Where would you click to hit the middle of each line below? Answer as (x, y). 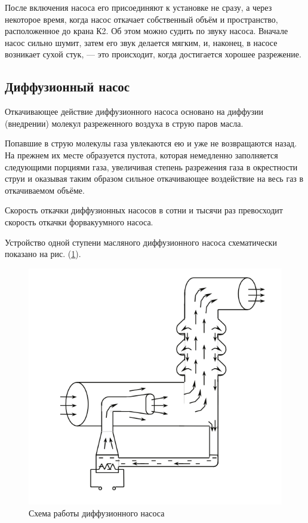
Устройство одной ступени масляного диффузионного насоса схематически (141, 242)
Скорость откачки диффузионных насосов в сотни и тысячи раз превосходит (144, 210)
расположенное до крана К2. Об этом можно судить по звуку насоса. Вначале (147, 31)
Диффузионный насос (67, 86)
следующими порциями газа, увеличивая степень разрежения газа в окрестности (151, 166)
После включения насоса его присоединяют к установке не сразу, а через (138, 7)
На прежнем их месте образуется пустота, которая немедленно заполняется (141, 155)
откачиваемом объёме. (45, 190)
